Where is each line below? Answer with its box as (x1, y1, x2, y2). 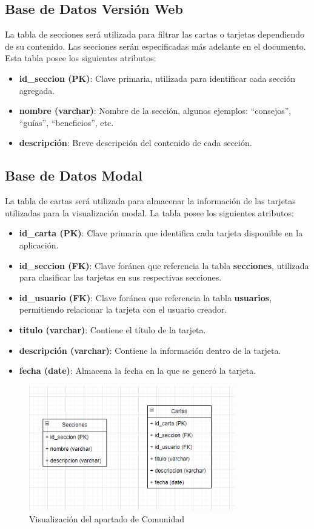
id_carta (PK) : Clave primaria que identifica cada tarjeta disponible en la (19, 227, 303, 239)
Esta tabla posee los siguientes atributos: (5, 52, 156, 64)
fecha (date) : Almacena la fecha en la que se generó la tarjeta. (19, 364, 256, 377)
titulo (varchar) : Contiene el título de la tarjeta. (19, 323, 206, 336)
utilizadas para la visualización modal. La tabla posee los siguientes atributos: (5, 206, 294, 219)
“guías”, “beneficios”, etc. (19, 116, 114, 128)
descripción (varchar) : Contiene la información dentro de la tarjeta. (19, 344, 281, 356)
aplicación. (19, 238, 59, 251)
